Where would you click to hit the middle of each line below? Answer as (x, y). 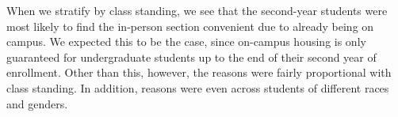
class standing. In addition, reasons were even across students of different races (198, 87)
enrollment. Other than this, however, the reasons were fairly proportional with (199, 72)
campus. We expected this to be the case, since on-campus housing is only (186, 42)
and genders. (37, 103)
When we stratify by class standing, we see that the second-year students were (197, 10)
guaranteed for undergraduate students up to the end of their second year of (191, 57)
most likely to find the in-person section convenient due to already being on (190, 26)
